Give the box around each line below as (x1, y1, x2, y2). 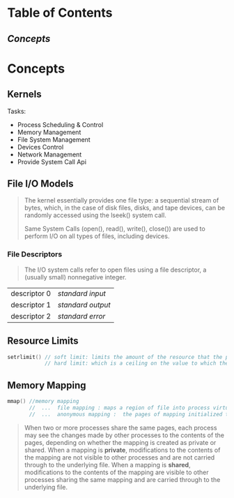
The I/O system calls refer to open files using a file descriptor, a (24, 265, 207, 274)
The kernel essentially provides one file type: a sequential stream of (24, 196, 219, 205)
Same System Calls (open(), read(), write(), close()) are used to (24, 225, 205, 233)
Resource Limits (7, 335, 79, 347)
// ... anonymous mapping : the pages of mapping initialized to (29, 411, 232, 418)
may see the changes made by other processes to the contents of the (24, 431, 225, 439)
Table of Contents (7, 5, 113, 21)
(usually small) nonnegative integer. (24, 272, 127, 281)
